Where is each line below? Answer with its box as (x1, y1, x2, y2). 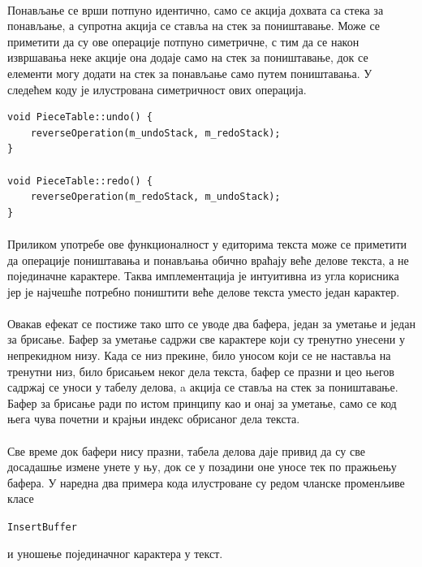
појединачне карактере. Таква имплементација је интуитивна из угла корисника (7, 267, 399, 284)
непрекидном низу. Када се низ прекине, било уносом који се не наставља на (7, 347, 391, 364)
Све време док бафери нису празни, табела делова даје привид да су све (7, 442, 365, 459)
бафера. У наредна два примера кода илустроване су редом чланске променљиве (7, 474, 405, 491)
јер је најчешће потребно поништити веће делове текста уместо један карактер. (7, 283, 400, 300)
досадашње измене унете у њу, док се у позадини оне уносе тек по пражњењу (7, 458, 397, 475)
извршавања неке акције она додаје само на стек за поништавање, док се (7, 49, 368, 66)
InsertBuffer (7, 522, 77, 533)
